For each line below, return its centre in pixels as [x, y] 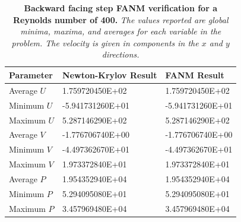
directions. [120, 54]
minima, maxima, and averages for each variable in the [121, 31]
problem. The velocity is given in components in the [105, 42]
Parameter [31, 74]
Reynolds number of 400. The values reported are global [120, 19]
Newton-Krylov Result [110, 74]
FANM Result [195, 74]
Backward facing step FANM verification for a [120, 8]
